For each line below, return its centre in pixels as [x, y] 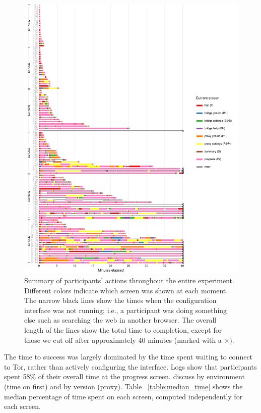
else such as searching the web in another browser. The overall [120, 320]
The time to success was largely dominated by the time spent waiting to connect [128, 357]
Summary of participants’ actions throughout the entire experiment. [129, 280]
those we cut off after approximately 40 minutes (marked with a [123, 340]
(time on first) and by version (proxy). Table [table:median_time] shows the [123, 386]
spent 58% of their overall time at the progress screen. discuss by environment [124, 376]
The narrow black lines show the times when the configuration [120, 300]
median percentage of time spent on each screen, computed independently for [123, 396]
